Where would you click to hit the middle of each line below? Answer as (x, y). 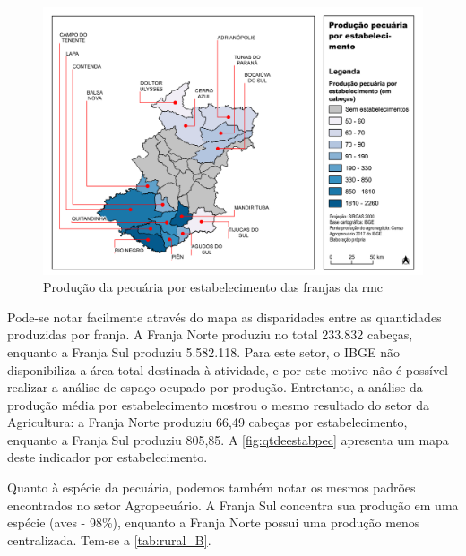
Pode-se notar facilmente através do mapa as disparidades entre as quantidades (224, 316)
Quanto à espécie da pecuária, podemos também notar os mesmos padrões (211, 488)
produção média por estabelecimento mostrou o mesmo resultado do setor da (219, 404)
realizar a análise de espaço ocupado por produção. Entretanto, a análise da (215, 387)
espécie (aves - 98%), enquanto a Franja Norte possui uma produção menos (214, 522)
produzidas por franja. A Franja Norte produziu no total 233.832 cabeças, (210, 334)
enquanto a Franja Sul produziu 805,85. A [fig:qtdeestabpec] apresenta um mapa (228, 439)
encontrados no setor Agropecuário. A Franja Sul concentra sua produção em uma (233, 505)
